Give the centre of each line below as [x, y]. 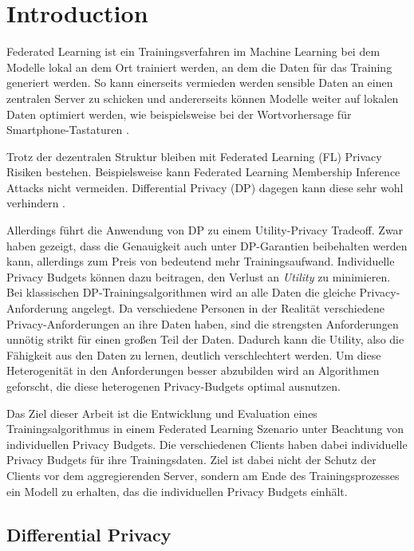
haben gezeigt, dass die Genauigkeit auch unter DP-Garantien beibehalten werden [207, 245]
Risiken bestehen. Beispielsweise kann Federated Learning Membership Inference [203, 172]
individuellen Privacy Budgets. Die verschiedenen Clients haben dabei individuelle [207, 444]
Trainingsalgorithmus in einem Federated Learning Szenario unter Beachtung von [205, 429]
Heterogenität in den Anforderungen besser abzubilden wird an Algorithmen [193, 370]
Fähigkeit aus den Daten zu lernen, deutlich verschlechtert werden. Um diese [194, 354]
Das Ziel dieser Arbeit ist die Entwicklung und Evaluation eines [162, 413]
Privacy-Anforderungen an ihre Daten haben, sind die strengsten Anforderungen [203, 323]
